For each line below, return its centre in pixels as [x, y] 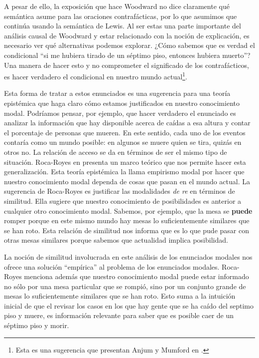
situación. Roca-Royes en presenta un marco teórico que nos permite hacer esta [125, 162]
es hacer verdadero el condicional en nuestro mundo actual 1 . [96, 76]
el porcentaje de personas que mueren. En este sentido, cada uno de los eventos [125, 132]
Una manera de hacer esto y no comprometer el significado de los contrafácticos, [127, 65]
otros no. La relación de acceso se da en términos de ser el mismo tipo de [116, 152]
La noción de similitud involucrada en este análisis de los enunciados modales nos [128, 256]
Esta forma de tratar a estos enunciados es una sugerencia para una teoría [117, 93]
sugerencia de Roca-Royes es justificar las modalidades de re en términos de [120, 191]
